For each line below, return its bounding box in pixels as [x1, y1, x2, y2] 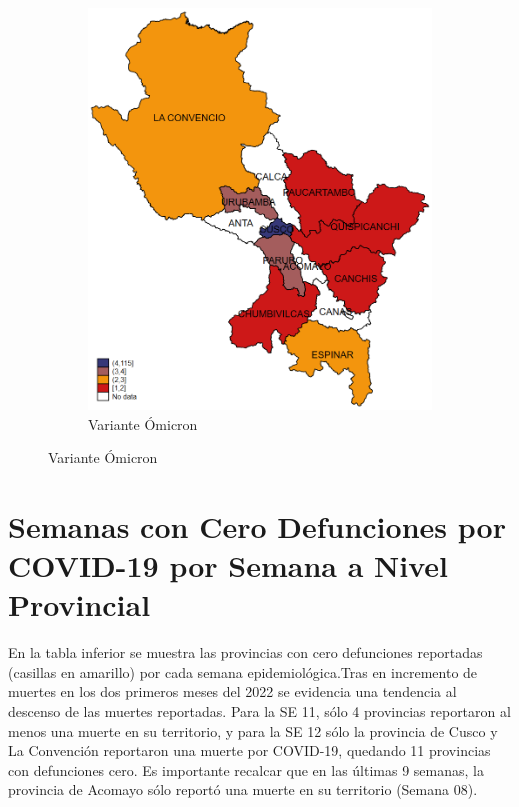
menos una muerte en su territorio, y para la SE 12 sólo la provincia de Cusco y [8, 720, 498, 741]
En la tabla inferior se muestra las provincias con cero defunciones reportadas [8, 642, 483, 663]
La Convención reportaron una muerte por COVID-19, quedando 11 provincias [8, 740, 491, 761]
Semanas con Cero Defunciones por [8, 505, 506, 546]
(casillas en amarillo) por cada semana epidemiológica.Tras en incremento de [8, 661, 478, 682]
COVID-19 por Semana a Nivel [8, 545, 449, 586]
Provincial [8, 584, 151, 625]
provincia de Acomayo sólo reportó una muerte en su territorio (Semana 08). [8, 779, 478, 800]
